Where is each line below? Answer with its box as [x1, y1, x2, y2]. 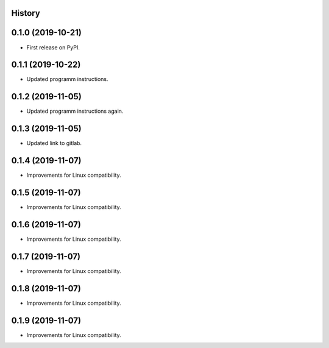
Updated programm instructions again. [26, 107, 124, 115]
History [11, 8, 41, 18]
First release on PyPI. [26, 43, 80, 51]
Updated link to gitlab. [26, 140, 82, 147]
